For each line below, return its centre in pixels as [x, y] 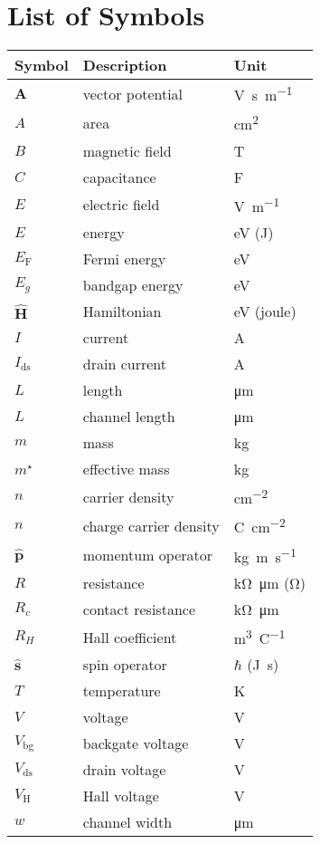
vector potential [133, 93]
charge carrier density [151, 526]
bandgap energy [133, 285]
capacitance [119, 177]
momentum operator [147, 555]
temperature [122, 691]
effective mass [126, 469]
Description [125, 65]
